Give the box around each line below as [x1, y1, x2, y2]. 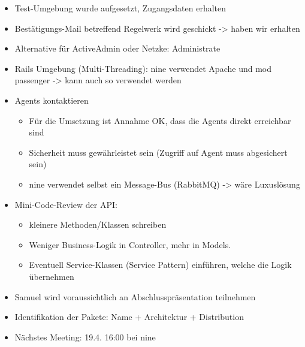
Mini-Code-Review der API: [14, 198, 117, 210]
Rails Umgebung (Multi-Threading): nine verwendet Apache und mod [14, 62, 271, 74]
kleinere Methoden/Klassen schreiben [29, 218, 167, 231]
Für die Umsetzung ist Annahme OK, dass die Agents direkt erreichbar [29, 114, 291, 126]
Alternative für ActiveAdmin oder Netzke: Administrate [14, 42, 221, 55]
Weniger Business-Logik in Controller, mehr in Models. [29, 238, 231, 251]
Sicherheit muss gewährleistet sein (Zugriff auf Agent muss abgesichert [29, 146, 288, 158]
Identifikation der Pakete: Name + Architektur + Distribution [14, 310, 244, 323]
